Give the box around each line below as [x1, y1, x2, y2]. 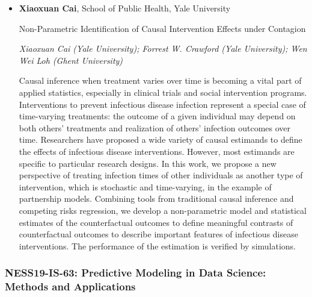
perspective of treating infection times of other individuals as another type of [19, 169, 303, 181]
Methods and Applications [5, 279, 136, 294]
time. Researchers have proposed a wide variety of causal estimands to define [19, 133, 302, 146]
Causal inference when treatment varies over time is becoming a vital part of [19, 74, 302, 87]
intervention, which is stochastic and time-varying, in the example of [19, 180, 272, 193]
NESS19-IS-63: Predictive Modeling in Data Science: [5, 265, 266, 280]
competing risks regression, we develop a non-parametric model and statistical [19, 204, 307, 216]
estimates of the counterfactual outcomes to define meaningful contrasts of [19, 216, 293, 228]
